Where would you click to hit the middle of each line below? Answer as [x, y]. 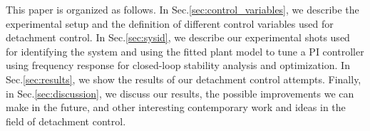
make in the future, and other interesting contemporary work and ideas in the [176, 107]
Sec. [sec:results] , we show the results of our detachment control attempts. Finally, [184, 79]
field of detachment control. [66, 121]
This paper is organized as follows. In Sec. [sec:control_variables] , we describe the [183, 9]
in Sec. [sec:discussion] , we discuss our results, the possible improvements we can [180, 93]
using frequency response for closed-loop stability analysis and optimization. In [178, 65]
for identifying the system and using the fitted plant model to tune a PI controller [185, 51]
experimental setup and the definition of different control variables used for [170, 23]
